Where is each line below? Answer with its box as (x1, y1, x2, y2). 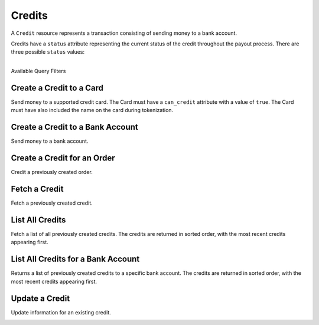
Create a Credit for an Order (11, 153, 115, 163)
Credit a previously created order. (11, 169, 93, 176)
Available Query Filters (11, 68, 66, 75)
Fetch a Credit (11, 184, 64, 194)
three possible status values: (11, 48, 85, 55)
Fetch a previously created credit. (11, 199, 93, 206)
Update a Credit (11, 293, 70, 303)
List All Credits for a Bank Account (11, 254, 140, 264)
